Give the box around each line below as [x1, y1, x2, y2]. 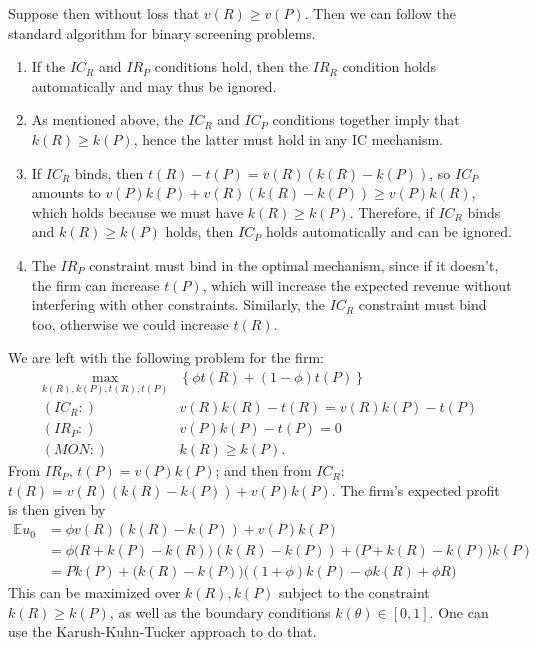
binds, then [74, 162, 144, 183]
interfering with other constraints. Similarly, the [31, 294, 326, 315]
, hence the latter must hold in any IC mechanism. [133, 128, 443, 149]
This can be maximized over [8, 582, 181, 603]
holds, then [165, 221, 234, 242]
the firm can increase [31, 274, 160, 295]
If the [31, 56, 66, 77]
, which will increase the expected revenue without [202, 274, 512, 295]
